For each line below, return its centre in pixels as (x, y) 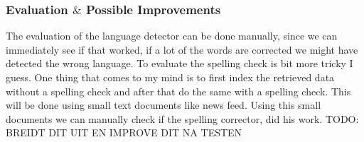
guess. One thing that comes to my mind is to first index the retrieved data (170, 77)
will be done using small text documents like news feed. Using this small (164, 105)
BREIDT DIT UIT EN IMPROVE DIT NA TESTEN (124, 132)
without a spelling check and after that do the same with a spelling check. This (178, 91)
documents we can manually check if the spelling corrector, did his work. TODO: (182, 118)
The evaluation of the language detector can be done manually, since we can (172, 36)
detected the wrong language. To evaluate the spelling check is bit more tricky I (180, 63)
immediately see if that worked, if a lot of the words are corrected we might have (182, 49)
